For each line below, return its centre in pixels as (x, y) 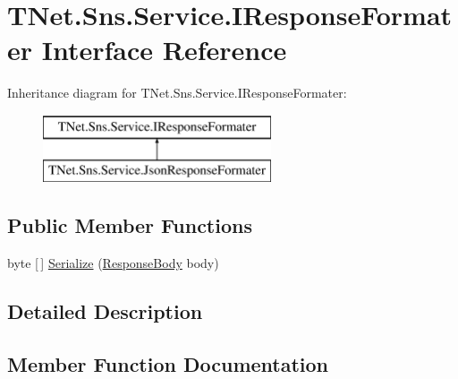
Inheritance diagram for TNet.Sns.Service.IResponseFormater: (177, 93)
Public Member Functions (130, 225)
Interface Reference (164, 50)
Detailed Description (105, 311)
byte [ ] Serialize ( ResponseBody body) (113, 263)
